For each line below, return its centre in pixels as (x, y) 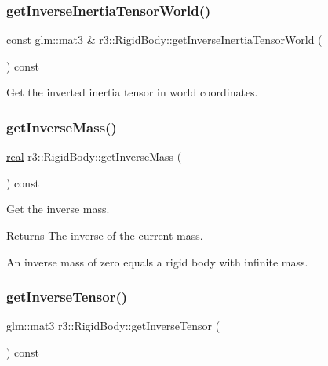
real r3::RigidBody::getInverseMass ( (94, 156)
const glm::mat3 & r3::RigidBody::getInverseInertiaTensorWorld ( (164, 40)
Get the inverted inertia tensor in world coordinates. (132, 92)
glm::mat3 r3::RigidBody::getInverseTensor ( (113, 326)
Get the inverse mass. (58, 209)
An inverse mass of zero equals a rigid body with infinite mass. (157, 261)
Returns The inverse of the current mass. (105, 235)
